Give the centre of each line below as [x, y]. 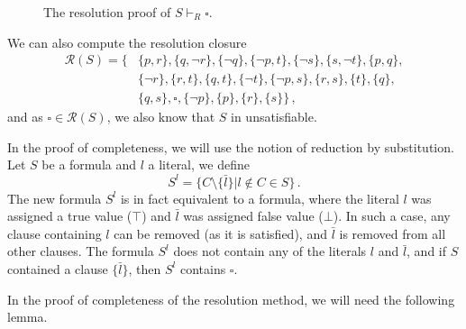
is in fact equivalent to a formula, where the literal [260, 198]
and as [25, 117]
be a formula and [89, 164]
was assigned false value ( [253, 216]
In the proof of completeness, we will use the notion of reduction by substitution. [231, 146]
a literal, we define [199, 164]
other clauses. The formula [81, 251]
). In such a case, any [392, 216]
